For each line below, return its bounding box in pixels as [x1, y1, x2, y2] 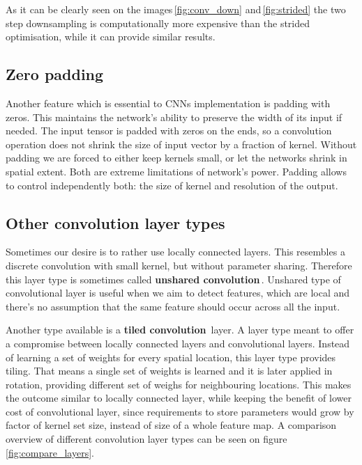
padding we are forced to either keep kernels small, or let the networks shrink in [6, 150, 347, 165]
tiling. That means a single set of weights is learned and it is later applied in [6, 363, 333, 378]
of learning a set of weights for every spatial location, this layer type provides [6, 349, 336, 364]
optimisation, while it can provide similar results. [6, 29, 216, 44]
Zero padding [6, 63, 104, 85]
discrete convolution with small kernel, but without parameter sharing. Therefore [6, 258, 352, 272]
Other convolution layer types [6, 212, 225, 233]
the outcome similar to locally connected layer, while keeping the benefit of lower [6, 391, 352, 405]
